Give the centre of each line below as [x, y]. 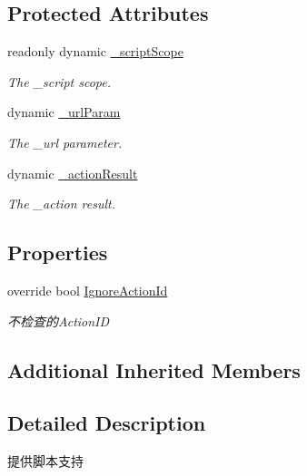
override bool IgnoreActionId [88, 290]
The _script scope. [59, 81]
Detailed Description [107, 423]
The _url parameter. [65, 142]
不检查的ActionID [59, 321]
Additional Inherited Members [154, 369]
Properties [58, 253]
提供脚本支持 [45, 461]
